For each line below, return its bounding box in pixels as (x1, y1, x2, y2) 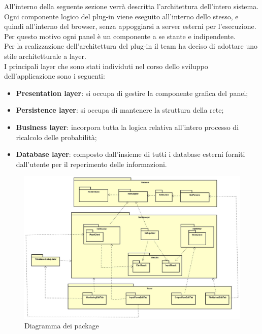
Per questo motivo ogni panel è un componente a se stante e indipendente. (4, 30, 236, 41)
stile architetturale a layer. (4, 50, 86, 61)
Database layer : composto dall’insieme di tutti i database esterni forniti (16, 149, 245, 159)
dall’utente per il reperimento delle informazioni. (16, 158, 167, 169)
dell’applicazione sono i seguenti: (4, 71, 105, 81)
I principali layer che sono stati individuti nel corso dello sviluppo (4, 60, 208, 71)
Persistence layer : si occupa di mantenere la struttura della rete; (16, 105, 224, 115)
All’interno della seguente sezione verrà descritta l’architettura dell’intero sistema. (4, 1, 259, 11)
